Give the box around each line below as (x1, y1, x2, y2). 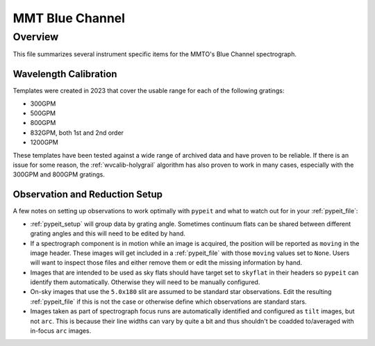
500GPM (30, 109, 56, 117)
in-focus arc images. (30, 327, 92, 335)
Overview (12, 31, 59, 43)
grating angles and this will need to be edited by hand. (30, 229, 185, 238)
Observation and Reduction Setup (12, 188, 163, 201)
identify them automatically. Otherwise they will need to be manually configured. (30, 278, 260, 286)
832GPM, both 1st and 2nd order (30, 129, 124, 137)
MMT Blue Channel (12, 10, 125, 26)
